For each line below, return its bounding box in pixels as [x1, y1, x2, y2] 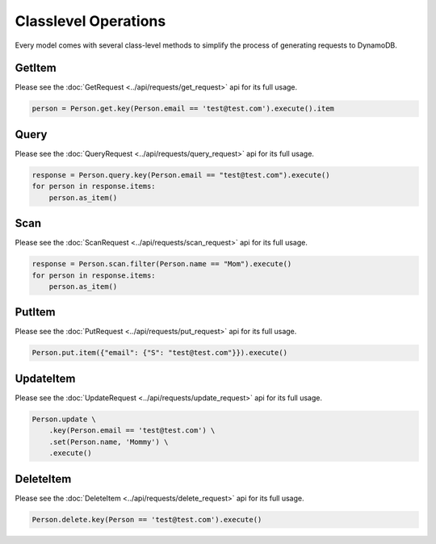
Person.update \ [31, 414, 97, 424]
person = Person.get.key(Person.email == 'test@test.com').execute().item [31, 104, 335, 113]
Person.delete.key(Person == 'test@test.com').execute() [31, 515, 262, 524]
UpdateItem [15, 371, 76, 385]
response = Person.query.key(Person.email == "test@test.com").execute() [31, 170, 330, 179]
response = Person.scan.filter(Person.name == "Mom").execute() [31, 259, 292, 269]
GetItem [15, 61, 57, 75]
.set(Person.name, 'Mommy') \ [48, 437, 169, 446]
